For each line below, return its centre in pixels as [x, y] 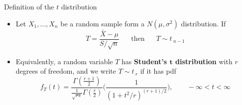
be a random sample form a [103, 23]
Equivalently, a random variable [64, 61]
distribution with [204, 61]
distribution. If [203, 23]
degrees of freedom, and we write [66, 71]
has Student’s [144, 61]
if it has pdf [158, 71]
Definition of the [29, 6]
